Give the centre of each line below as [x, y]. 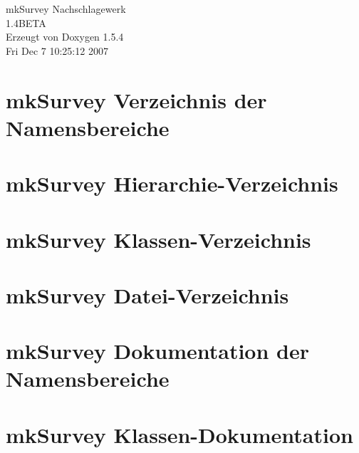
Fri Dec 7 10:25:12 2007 [57, 50]
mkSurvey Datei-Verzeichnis [147, 295]
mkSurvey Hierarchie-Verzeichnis [172, 183]
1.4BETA [26, 22]
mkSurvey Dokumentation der [157, 351]
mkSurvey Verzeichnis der [136, 99]
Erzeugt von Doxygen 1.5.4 [65, 37]
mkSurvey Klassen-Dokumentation [179, 434]
